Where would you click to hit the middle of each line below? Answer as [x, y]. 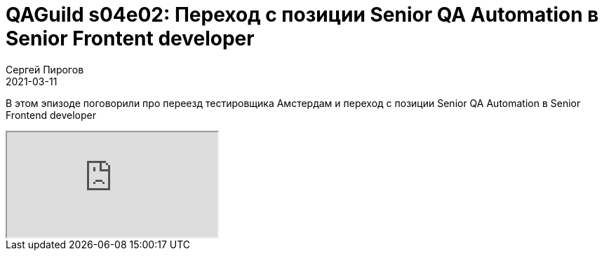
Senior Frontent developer [130, 38]
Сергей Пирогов [45, 69]
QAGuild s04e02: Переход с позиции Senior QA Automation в [302, 15]
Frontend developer [51, 115]
